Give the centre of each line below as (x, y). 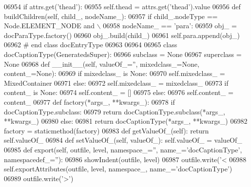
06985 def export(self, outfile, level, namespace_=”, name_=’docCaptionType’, (123, 149)
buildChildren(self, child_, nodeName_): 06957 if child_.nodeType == (111, 16)
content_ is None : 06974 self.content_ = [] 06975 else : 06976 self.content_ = (119, 92)
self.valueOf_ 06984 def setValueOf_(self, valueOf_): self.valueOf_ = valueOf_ (123, 140)
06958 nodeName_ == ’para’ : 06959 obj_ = (170, 26)
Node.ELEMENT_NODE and (49, 26)
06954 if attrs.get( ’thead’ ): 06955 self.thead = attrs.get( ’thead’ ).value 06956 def (122, 6)
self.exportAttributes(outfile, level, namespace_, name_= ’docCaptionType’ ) (118, 169)
